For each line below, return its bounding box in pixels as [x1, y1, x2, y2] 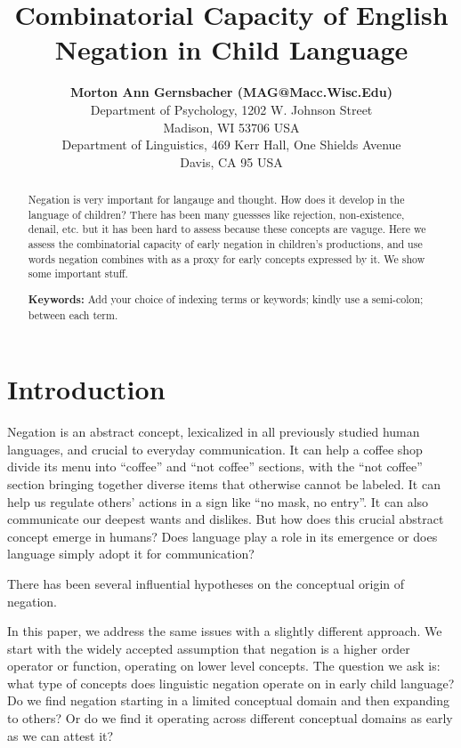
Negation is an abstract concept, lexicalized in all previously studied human [7, 422, 420, 441]
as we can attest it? [7, 726, 114, 744]
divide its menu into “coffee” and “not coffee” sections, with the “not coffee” [7, 457, 423, 476]
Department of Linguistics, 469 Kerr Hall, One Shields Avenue [61, 135, 401, 154]
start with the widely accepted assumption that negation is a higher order [7, 639, 410, 657]
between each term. [28, 307, 118, 322]
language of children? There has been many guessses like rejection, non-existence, [28, 206, 405, 221]
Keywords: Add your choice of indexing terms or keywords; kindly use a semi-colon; [28, 291, 424, 307]
